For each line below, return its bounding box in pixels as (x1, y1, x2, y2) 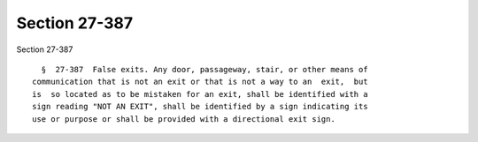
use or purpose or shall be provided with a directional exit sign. (32, 114, 335, 123)
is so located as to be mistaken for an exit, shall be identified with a (32, 89, 368, 99)
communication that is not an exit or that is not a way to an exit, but (32, 77, 368, 87)
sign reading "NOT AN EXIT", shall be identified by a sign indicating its (32, 101, 368, 112)
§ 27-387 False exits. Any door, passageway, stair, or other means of (41, 64, 368, 74)
